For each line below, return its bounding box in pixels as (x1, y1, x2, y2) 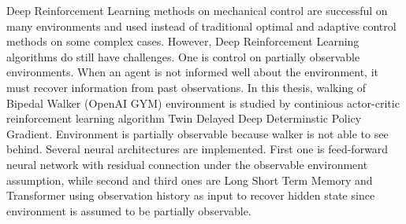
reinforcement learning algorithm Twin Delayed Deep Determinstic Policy (6, 110, 362, 127)
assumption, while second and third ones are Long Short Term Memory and (6, 171, 373, 188)
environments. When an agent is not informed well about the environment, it (6, 64, 379, 80)
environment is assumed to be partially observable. (6, 202, 251, 218)
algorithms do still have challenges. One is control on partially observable (6, 48, 360, 64)
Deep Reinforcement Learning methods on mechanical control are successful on (6, 2, 388, 18)
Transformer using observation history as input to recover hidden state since (6, 187, 375, 204)
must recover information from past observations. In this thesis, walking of (6, 79, 367, 95)
